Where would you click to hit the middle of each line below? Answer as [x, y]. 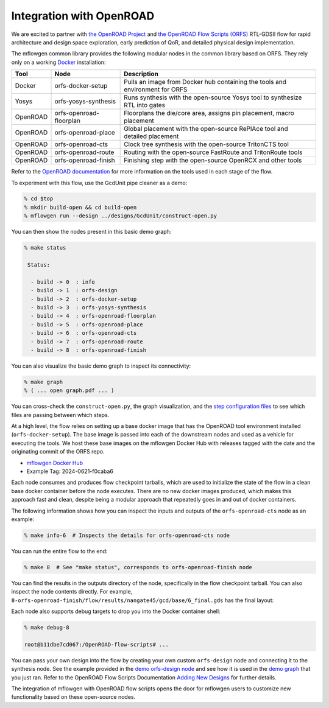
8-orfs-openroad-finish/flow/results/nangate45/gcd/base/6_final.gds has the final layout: [143, 600]
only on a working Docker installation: [58, 62]
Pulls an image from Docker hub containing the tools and [205, 82]
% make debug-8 [47, 628]
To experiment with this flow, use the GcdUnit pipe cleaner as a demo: [99, 183]
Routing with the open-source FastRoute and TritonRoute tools [213, 152]
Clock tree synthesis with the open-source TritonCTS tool [207, 144]
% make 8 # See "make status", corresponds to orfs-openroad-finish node [138, 567]
